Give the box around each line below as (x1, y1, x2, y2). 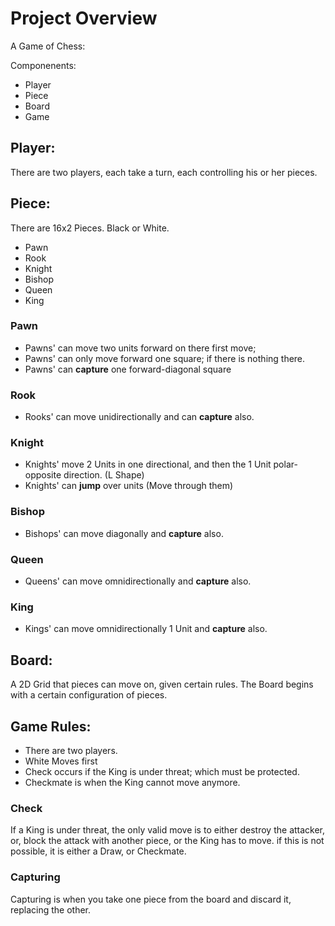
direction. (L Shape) (63, 469, 145, 481)
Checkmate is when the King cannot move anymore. (24, 776, 241, 788)
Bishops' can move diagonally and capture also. (24, 527, 224, 539)
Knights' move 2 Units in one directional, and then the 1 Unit (24, 458, 272, 471)
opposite (24, 469, 62, 481)
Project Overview (10, 7, 158, 30)
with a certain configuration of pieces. (10, 689, 168, 701)
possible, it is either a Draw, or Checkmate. (10, 845, 187, 857)
